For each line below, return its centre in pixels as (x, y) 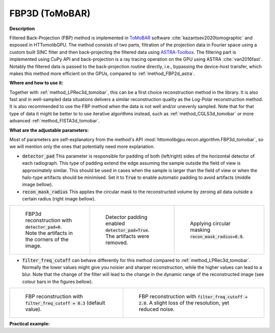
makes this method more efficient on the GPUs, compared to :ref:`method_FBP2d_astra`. (102, 73)
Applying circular (211, 223)
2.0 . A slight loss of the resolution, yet (184, 303)
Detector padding (126, 217)
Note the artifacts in (49, 233)
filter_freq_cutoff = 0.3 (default (65, 303)
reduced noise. (157, 310)
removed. (117, 242)
